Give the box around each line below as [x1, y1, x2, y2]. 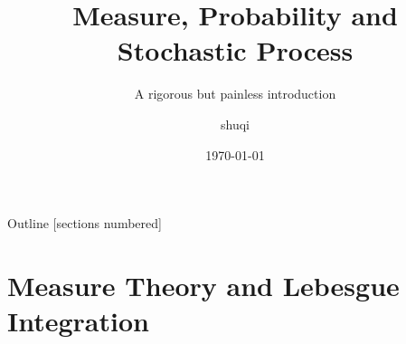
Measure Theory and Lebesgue [7, 266, 400, 303]
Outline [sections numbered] [7, 214, 162, 233]
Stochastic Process [117, 32, 354, 69]
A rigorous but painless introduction [134, 84, 336, 103]
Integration [7, 302, 149, 339]
